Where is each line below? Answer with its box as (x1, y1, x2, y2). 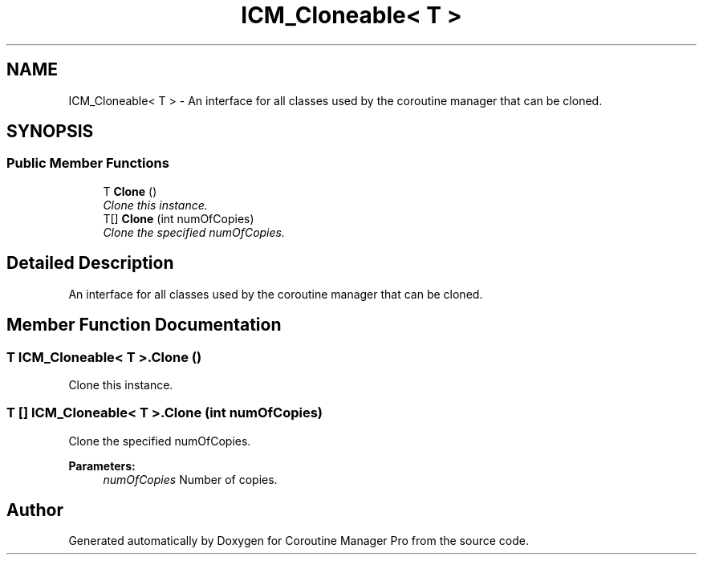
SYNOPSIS (6, 121, 94, 142)
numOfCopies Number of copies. (103, 472, 278, 486)
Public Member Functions (6, 155, 169, 172)
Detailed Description (6, 253, 174, 274)
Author (6, 500, 63, 521)
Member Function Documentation (6, 315, 282, 335)
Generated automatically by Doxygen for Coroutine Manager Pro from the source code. (68, 534, 529, 548)
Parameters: (68, 458, 136, 473)
